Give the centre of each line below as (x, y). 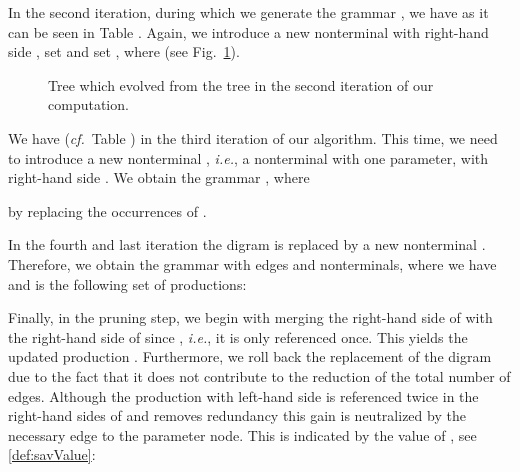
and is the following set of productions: (127, 283)
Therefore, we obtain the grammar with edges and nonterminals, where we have (252, 263)
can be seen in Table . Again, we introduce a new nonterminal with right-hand (248, 31)
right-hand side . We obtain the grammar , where (159, 177)
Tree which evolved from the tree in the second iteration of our (241, 84)
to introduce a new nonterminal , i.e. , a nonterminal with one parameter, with (248, 157)
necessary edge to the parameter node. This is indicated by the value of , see (242, 434)
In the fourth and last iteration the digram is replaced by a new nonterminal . (247, 244)
